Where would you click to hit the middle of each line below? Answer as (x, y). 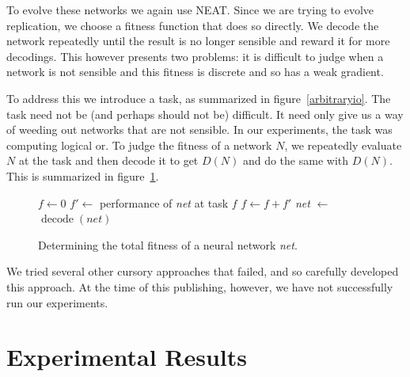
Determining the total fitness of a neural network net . (168, 244)
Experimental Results (127, 357)
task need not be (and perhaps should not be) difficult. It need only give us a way (205, 114)
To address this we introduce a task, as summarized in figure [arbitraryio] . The (199, 98)
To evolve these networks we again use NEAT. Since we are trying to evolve (190, 10)
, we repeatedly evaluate (343, 145)
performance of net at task (164, 202)
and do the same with (296, 160)
